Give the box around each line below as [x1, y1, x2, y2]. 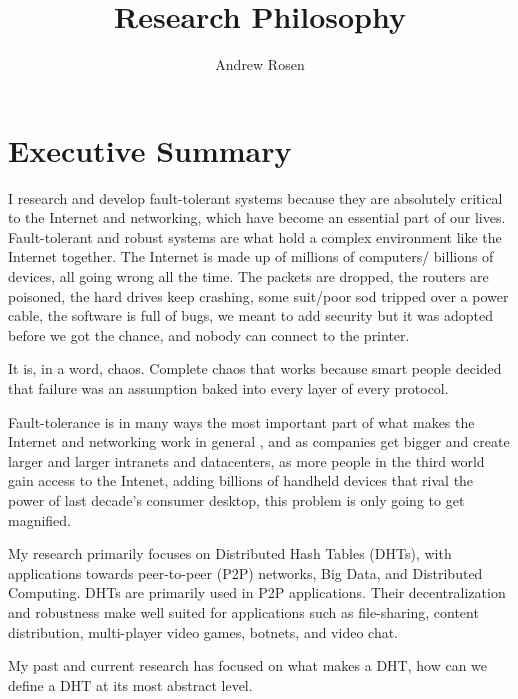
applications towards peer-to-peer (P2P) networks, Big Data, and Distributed [8, 562, 483, 583]
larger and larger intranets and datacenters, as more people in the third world [8, 450, 485, 471]
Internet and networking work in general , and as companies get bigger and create [8, 431, 510, 452]
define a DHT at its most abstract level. [8, 674, 253, 695]
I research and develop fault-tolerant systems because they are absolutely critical [8, 187, 503, 208]
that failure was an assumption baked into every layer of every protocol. [8, 378, 449, 398]
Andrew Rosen [215, 54, 305, 75]
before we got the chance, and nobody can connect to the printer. [8, 324, 410, 345]
